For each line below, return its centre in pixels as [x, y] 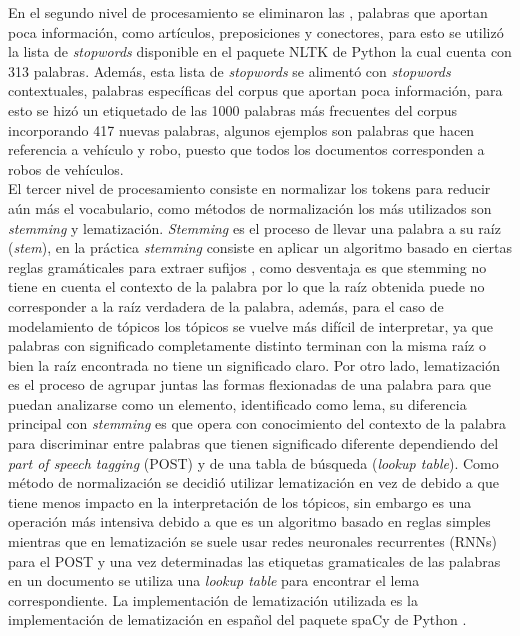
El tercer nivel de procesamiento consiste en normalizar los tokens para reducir [249, 188]
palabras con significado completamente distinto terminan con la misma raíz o [247, 345]
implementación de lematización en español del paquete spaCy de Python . [237, 619]
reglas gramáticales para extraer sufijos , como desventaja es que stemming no [247, 266]
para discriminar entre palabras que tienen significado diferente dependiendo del [253, 443]
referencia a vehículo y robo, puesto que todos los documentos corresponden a [246, 149]
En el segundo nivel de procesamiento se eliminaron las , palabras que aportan [248, 12]
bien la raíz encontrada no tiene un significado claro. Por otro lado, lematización [254, 364]
